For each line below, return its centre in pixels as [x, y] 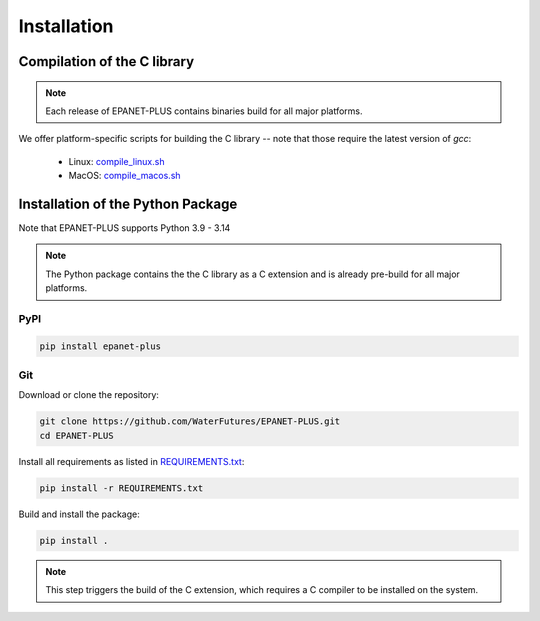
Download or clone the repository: [89, 395]
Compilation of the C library [106, 61]
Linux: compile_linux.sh [116, 161]
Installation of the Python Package [128, 203]
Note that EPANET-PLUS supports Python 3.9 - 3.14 [124, 228]
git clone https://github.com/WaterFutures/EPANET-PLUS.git [190, 421]
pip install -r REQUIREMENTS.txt [121, 488]
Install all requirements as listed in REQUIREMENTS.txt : [131, 461]
